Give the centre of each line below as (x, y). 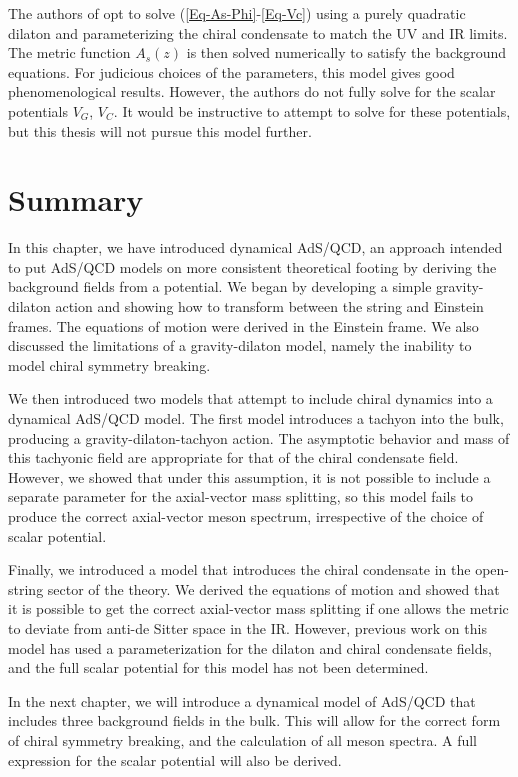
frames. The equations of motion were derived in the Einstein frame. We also (243, 325)
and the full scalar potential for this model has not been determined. (218, 667)
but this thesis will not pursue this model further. (160, 130)
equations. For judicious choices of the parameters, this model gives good (231, 71)
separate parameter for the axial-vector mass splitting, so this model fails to (241, 496)
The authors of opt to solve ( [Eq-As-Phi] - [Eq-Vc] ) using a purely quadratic (237, 13)
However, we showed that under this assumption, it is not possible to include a (249, 476)
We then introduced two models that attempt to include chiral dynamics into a (250, 398)
